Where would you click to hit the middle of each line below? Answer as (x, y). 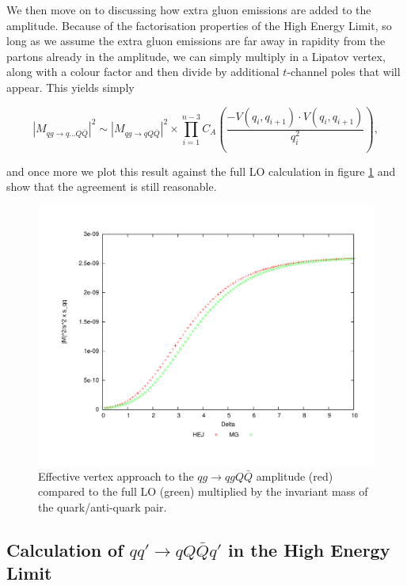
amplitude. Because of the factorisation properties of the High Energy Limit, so (199, 25)
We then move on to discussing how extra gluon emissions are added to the (189, 10)
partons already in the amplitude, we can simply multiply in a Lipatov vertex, (196, 56)
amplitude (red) (295, 476)
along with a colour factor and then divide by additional (143, 72)
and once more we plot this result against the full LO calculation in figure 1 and (201, 171)
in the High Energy (309, 549)
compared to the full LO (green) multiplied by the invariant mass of (203, 491)
